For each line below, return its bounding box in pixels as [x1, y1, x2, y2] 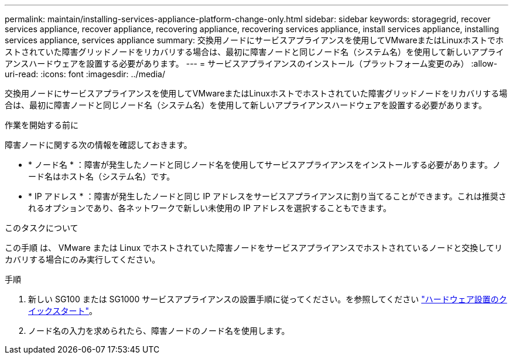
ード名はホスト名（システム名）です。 [28, 171, 175, 181]
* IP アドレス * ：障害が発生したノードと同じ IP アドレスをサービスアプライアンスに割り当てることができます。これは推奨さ [28, 191, 507, 201]
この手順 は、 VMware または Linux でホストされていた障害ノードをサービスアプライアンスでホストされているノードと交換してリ [5, 243, 502, 253]
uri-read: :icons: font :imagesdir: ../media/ [5, 69, 165, 79]
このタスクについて [5, 223, 78, 233]
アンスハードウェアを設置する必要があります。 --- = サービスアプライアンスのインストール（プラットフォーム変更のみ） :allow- [5, 58, 498, 68]
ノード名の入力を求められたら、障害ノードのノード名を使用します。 [28, 326, 290, 336]
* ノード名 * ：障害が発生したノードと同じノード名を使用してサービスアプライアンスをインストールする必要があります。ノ [28, 160, 501, 170]
